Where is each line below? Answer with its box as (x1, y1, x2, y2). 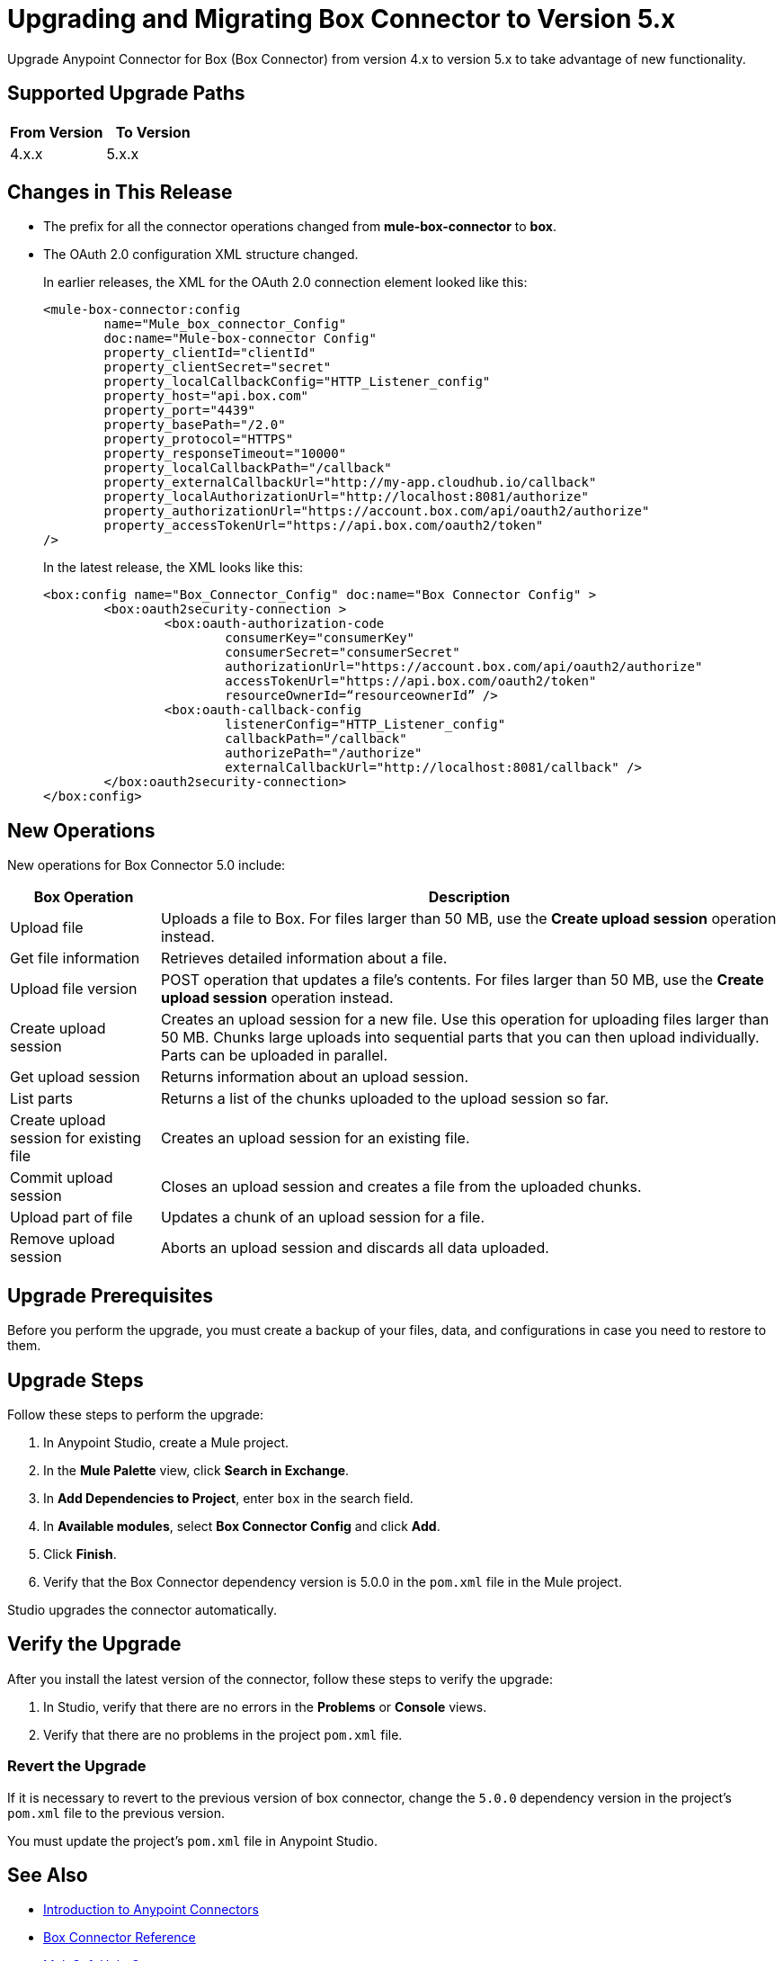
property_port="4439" (103, 403, 256, 418)
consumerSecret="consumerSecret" (225, 645, 460, 660)
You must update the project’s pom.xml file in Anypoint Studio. (7, 1832, 378, 1849)
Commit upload (10, 1169, 113, 1187)
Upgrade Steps (7, 1368, 144, 1392)
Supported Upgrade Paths (7, 82, 245, 105)
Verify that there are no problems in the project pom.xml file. (43, 1726, 403, 1742)
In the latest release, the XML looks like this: (43, 560, 304, 576)
